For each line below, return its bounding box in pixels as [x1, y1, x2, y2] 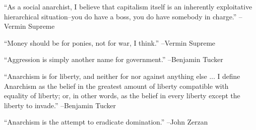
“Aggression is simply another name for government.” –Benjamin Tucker [4, 54, 223, 65]
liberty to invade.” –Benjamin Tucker [4, 100, 116, 110]
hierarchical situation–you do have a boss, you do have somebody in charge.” [4, 11, 237, 21]
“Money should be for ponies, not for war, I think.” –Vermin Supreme [4, 37, 215, 48]
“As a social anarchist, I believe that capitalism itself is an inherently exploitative [4, 1, 252, 11]
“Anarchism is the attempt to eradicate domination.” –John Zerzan [4, 117, 208, 127]
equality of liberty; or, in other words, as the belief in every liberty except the [4, 90, 241, 101]
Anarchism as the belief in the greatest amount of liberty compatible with [4, 80, 229, 91]
